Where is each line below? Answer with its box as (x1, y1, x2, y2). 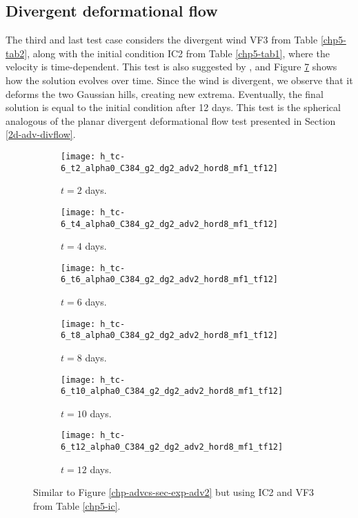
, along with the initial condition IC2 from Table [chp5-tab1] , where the (27, 46, 330, 60)
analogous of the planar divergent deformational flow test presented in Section (6, 113, 336, 128)
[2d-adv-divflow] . (6, 127, 76, 141)
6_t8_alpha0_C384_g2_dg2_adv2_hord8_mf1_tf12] (61, 330, 278, 341)
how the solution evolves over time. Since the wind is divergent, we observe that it (6, 72, 353, 87)
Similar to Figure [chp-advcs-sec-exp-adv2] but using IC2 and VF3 (33, 485, 315, 499)
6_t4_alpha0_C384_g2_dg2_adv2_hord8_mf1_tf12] (61, 219, 278, 229)
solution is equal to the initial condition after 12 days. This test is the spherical (6, 100, 341, 114)
